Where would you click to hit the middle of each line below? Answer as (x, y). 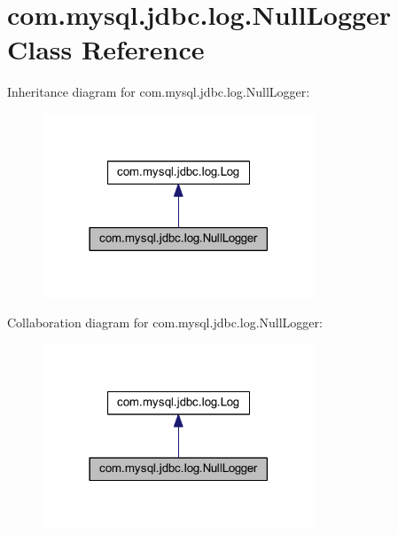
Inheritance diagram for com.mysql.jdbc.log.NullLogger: (159, 92)
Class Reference (106, 49)
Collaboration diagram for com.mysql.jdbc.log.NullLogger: (165, 323)
